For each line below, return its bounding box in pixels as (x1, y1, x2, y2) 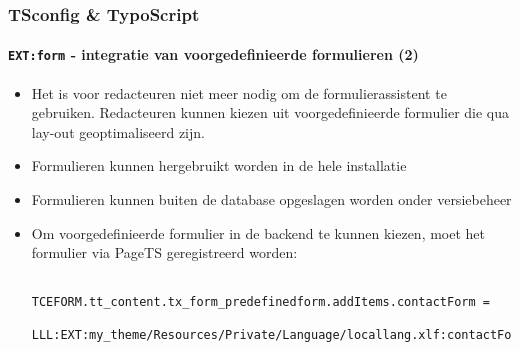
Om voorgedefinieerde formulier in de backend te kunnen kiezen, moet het (31, 222, 486, 243)
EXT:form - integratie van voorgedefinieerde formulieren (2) (8, 44, 419, 65)
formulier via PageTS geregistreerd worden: (31, 242, 298, 263)
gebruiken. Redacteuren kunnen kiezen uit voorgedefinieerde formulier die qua (31, 102, 510, 123)
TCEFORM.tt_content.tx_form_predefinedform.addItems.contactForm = (31, 294, 490, 309)
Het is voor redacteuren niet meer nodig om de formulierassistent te (31, 82, 447, 103)
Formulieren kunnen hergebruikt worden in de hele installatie (31, 155, 407, 176)
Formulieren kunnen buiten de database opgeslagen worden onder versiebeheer (31, 189, 512, 210)
